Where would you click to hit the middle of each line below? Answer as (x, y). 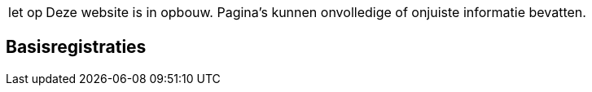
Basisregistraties (76, 47)
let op (26, 12)
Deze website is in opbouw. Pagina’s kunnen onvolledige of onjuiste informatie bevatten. (316, 12)
